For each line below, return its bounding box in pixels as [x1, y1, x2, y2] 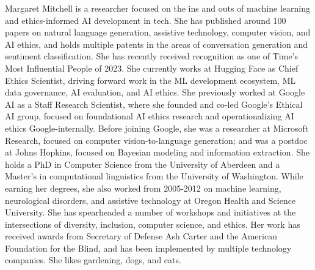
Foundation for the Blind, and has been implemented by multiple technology [5, 241, 292, 254]
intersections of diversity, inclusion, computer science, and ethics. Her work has [5, 217, 300, 230]
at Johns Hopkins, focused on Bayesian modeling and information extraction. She [5, 146, 310, 159]
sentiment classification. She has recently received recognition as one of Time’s [5, 50, 299, 62]
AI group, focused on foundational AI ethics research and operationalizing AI [5, 110, 294, 122]
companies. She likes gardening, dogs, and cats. [5, 253, 181, 266]
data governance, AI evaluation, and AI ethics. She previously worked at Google [5, 86, 305, 99]
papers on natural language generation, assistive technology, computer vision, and [5, 26, 311, 39]
